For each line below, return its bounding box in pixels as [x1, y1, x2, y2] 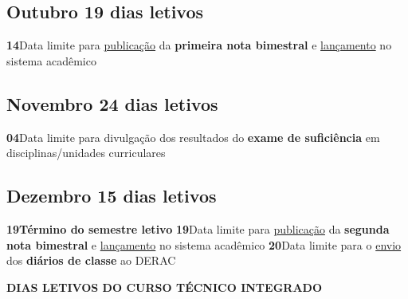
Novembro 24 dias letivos [6, 91, 218, 116]
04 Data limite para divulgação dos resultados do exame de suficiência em [6, 128, 380, 145]
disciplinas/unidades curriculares [6, 144, 166, 161]
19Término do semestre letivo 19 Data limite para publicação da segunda [6, 220, 390, 237]
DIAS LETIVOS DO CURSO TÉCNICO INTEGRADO [6, 278, 322, 295]
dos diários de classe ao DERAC [6, 252, 176, 269]
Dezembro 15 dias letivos [6, 183, 217, 208]
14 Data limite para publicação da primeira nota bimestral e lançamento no [6, 37, 392, 53]
